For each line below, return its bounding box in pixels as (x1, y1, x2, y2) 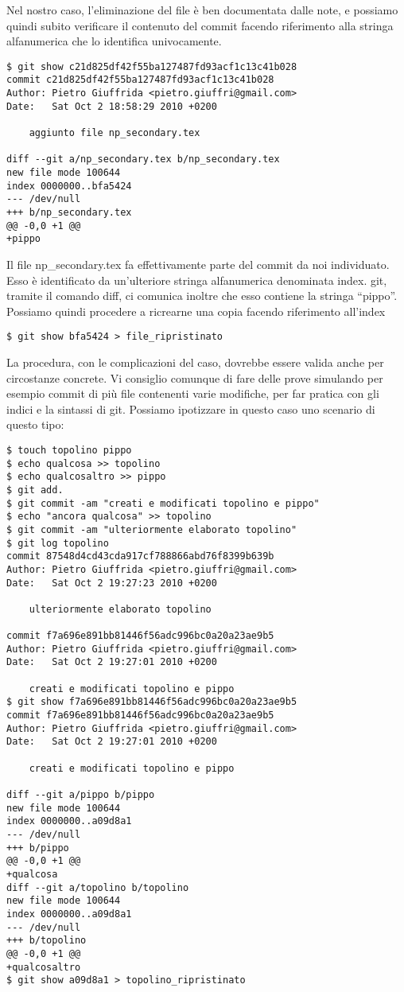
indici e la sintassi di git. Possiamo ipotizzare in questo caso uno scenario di (6, 400, 375, 417)
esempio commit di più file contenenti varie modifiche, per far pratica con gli (6, 385, 379, 402)
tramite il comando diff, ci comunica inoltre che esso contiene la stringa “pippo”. (6, 287, 398, 304)
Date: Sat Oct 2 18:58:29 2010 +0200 (6, 100, 217, 112)
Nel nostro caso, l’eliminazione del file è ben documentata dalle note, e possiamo (6, 2, 398, 18)
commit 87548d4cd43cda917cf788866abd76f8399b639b (6, 550, 274, 562)
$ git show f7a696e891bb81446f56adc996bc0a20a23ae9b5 (6, 696, 297, 708)
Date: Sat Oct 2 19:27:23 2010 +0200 (6, 577, 217, 589)
